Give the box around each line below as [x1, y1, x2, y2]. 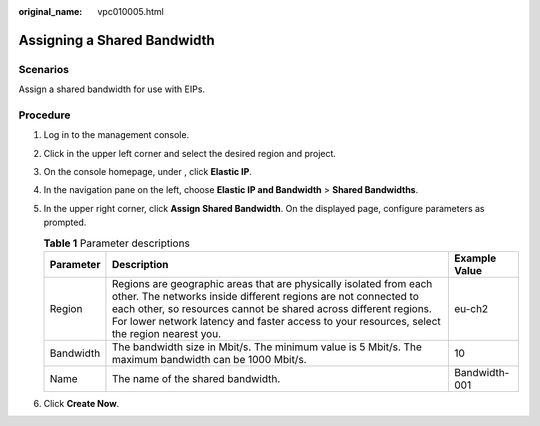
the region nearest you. [111, 327, 222, 341]
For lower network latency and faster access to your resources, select [111, 315, 442, 329]
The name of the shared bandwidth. [111, 372, 281, 386]
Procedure [18, 108, 71, 122]
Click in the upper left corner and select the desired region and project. [43, 147, 337, 159]
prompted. [43, 216, 87, 229]
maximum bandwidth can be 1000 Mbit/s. [111, 353, 307, 367]
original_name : [18, 6, 83, 17]
